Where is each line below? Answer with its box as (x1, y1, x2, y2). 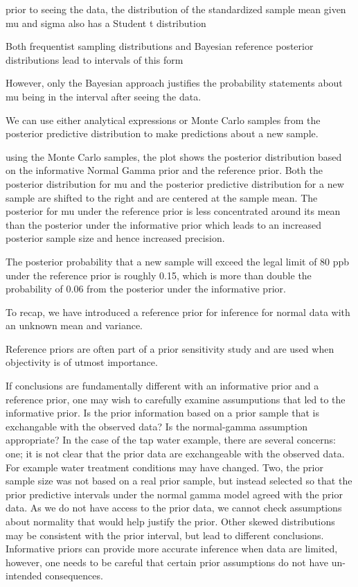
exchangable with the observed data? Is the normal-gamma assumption (6, 419, 307, 433)
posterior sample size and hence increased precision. (6, 231, 225, 245)
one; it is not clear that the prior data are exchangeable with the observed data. (6, 446, 345, 461)
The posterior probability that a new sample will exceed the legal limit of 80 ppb (6, 254, 350, 268)
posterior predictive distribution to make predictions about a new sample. (6, 126, 319, 141)
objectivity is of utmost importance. (6, 355, 158, 369)
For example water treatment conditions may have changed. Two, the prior (6, 459, 323, 474)
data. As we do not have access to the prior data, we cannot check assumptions (6, 500, 342, 515)
